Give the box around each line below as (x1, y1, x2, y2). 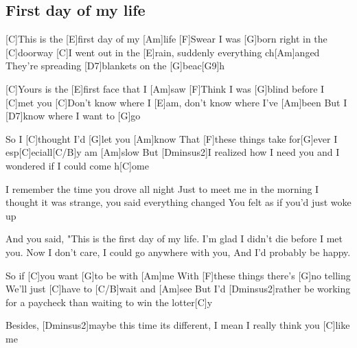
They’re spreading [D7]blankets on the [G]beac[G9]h (5, 58, 225, 73)
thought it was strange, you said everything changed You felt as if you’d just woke (5, 195, 352, 209)
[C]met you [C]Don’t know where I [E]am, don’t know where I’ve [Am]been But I (5, 95, 347, 109)
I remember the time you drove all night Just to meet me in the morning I (5, 181, 319, 196)
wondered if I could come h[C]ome (5, 158, 149, 172)
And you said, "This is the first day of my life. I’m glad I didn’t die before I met (5, 231, 343, 246)
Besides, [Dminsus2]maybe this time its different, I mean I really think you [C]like (5, 318, 350, 332)
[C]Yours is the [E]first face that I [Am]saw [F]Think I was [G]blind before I (5, 81, 325, 95)
